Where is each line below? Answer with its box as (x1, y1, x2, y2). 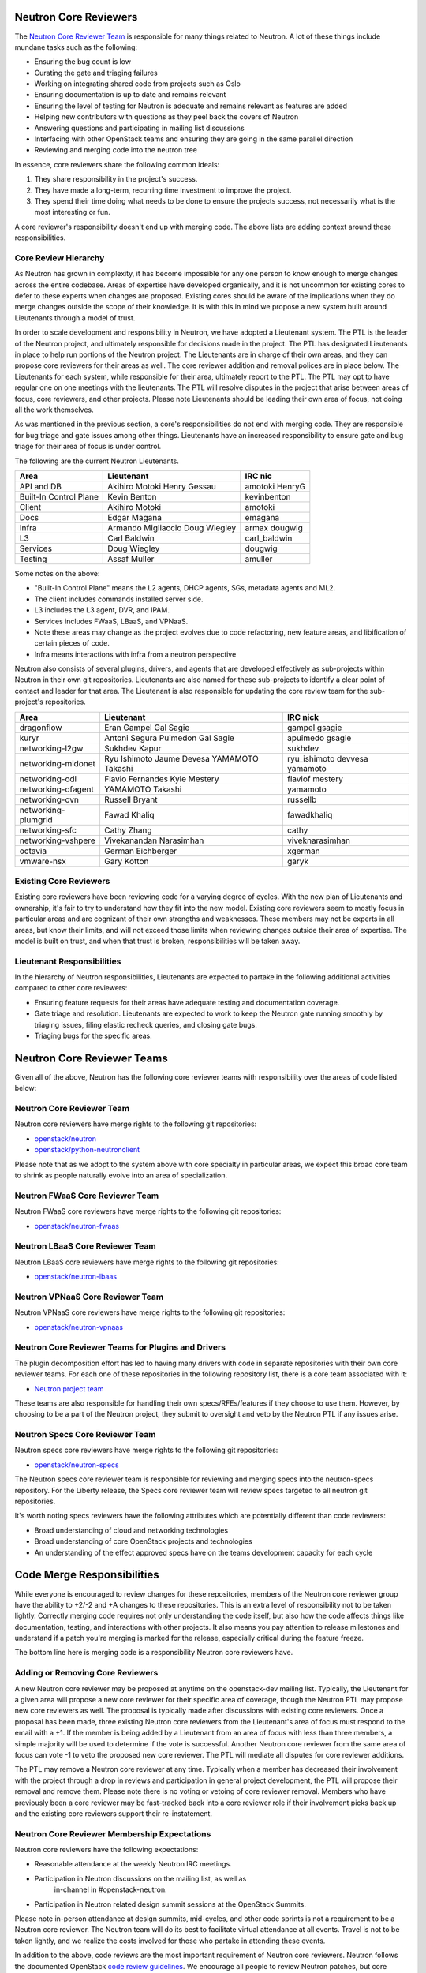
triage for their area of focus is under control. (14, 442, 162, 451)
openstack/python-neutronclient (34, 1145, 140, 1155)
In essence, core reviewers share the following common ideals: (14, 159, 220, 169)
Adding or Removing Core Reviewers (14, 1668, 159, 1679)
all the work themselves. (14, 405, 94, 414)
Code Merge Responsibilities (14, 1568, 159, 1582)
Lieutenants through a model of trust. (14, 313, 136, 323)
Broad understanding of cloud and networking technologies (34, 1526, 229, 1535)
